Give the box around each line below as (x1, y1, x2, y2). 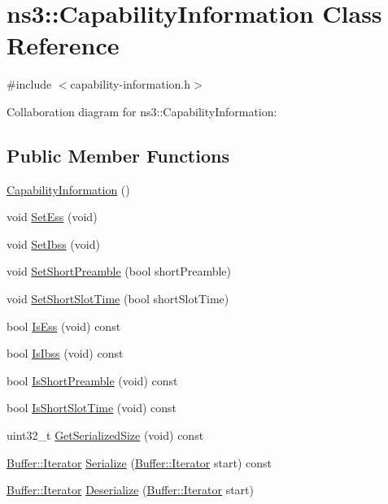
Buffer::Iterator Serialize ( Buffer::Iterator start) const (7, 454, 272, 471)
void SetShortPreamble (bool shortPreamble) (7, 263, 232, 280)
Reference (7, 28, 120, 62)
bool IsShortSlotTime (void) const (7, 399, 177, 416)
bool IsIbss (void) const (7, 345, 124, 362)
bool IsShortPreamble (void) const (7, 371, 178, 389)
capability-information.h (70, 76, 191, 93)
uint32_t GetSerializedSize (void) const (7, 427, 204, 444)
